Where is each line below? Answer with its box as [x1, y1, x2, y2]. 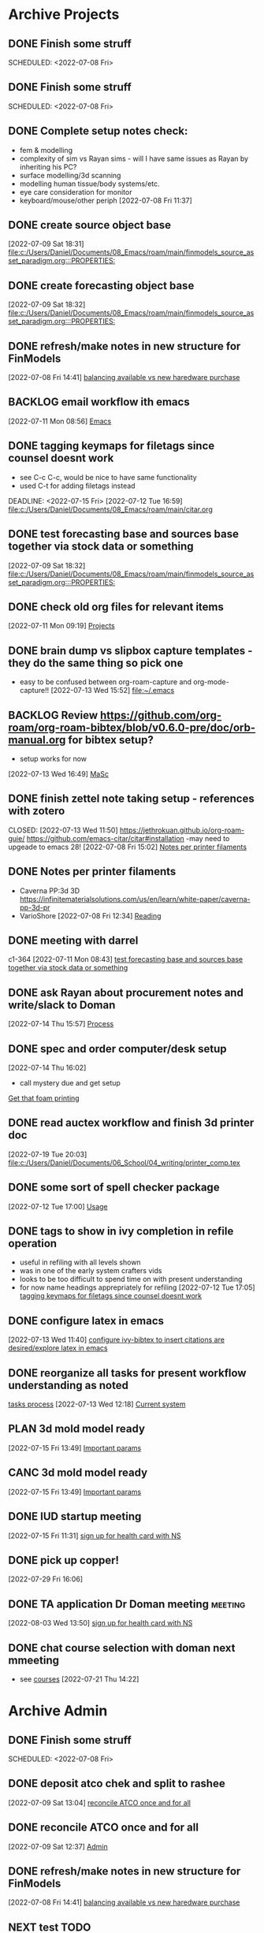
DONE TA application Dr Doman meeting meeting [8, 1597, 246, 1611]
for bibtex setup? [68, 733, 154, 747]
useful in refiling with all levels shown [19, 1257, 141, 1267]
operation [8, 1237, 58, 1250]
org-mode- [192, 677, 230, 687]
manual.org [8, 733, 66, 747]
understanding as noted [8, 1378, 128, 1392]
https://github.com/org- [99, 708, 222, 722]
